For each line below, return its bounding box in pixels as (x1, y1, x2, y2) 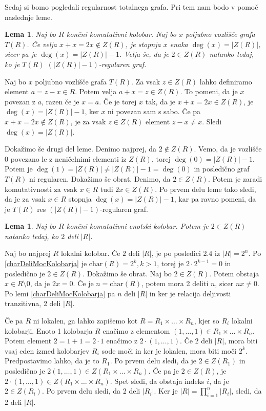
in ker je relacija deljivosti (149, 288, 231, 298)
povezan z (5, 96, 35, 106)
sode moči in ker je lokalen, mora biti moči (101, 345, 237, 356)
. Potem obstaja (209, 268, 259, 278)
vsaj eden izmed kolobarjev (5, 345, 90, 356)
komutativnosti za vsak (5, 183, 77, 194)
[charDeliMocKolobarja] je (5, 258, 87, 269)
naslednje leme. (5, 11, 53, 22)
